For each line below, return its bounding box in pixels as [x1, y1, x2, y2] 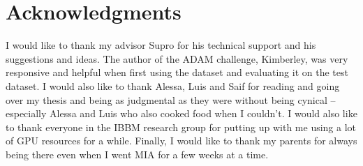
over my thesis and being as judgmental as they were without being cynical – [6, 92, 336, 107]
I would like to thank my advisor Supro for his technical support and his [6, 38, 316, 52]
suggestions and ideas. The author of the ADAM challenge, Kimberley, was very [6, 51, 348, 66]
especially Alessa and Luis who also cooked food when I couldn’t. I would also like [6, 106, 357, 121]
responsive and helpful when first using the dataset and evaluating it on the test [6, 65, 348, 80]
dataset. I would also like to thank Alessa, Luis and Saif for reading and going [6, 78, 340, 93]
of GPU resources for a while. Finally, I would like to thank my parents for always [6, 133, 357, 148]
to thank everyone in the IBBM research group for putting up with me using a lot [6, 119, 357, 134]
